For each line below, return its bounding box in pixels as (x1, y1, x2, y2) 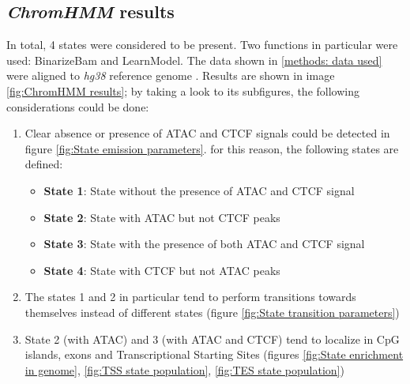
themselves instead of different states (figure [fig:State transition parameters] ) (24, 303, 400, 320)
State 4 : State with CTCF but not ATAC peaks (43, 262, 280, 278)
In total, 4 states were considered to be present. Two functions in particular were (6, 36, 398, 53)
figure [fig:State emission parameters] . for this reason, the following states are (24, 140, 399, 156)
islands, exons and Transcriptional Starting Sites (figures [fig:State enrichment (24, 346, 404, 363)
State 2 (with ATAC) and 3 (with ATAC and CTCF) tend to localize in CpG (24, 330, 400, 347)
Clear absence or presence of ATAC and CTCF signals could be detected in (24, 125, 390, 141)
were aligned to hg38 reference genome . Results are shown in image (6, 67, 335, 84)
